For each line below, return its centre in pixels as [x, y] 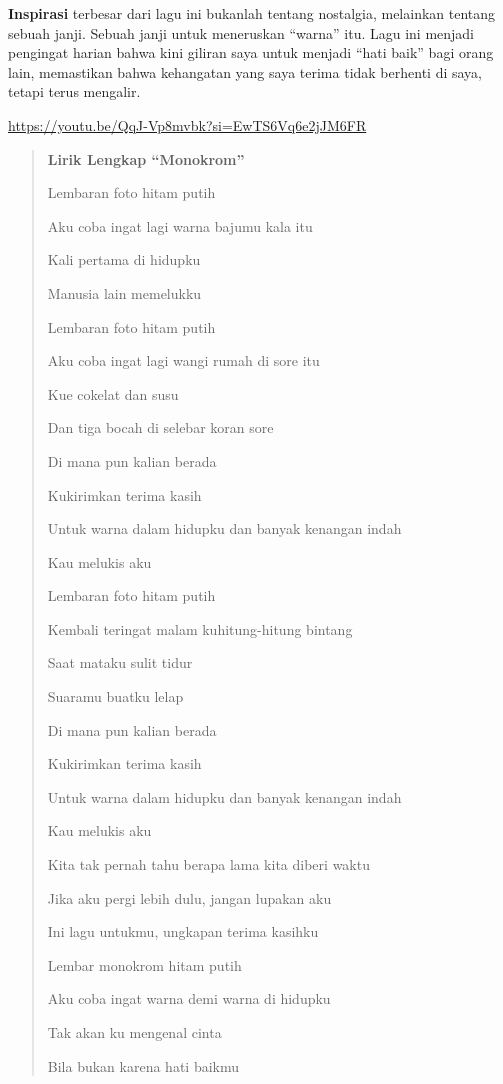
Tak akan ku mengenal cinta [134, 1032]
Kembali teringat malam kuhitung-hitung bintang [200, 628]
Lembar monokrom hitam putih [144, 964]
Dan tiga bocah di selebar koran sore [160, 427]
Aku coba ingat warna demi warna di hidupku [189, 998]
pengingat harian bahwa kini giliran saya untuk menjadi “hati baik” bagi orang [251, 52]
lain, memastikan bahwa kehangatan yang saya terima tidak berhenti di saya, [245, 71]
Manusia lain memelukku [124, 292]
